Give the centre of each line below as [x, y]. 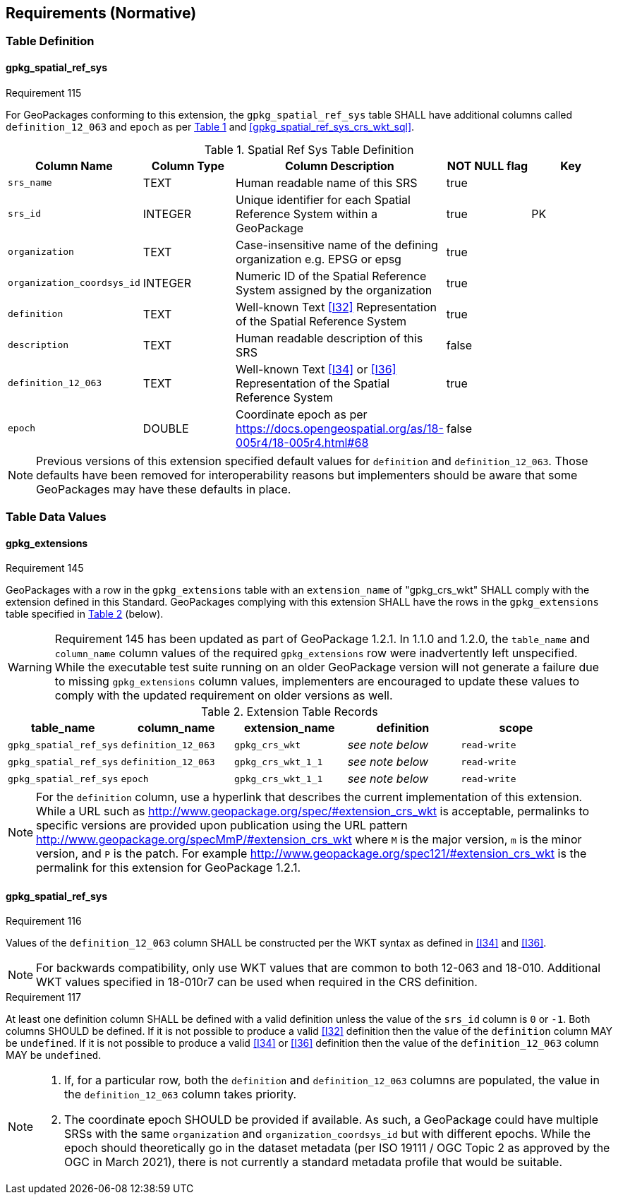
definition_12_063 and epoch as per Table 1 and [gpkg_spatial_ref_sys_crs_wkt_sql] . [210, 126]
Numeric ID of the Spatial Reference [331, 276]
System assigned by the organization [334, 290]
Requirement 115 [44, 92]
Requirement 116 [44, 921]
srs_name [30, 183]
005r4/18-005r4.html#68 [302, 442]
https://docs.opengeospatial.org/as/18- [340, 428]
